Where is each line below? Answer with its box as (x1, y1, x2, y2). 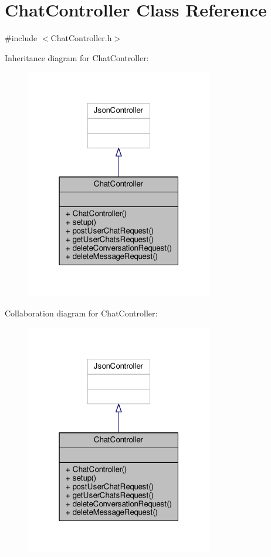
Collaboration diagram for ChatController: (5, 307, 158, 319)
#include (5, 32, 38, 44)
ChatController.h (50, 32, 112, 44)
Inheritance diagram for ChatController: (5, 51, 149, 64)
